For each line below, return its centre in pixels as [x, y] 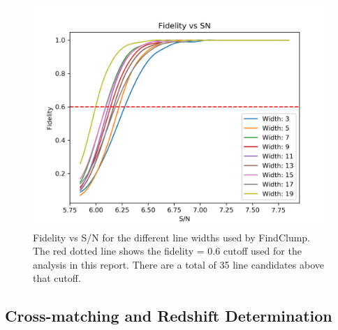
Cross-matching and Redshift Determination [169, 316]
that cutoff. [57, 278]
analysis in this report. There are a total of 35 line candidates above [178, 264]
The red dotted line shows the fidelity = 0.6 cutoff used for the [167, 251]
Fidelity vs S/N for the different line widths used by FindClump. [172, 237]
